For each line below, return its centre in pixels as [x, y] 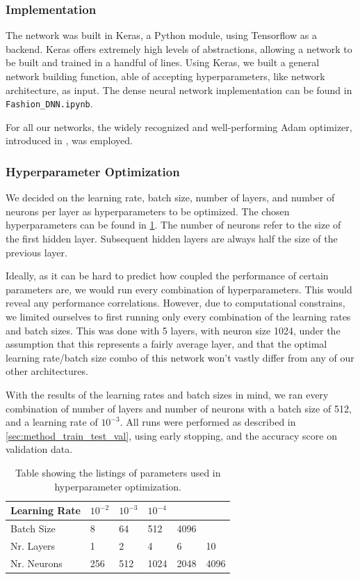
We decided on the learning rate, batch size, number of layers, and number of [170, 198]
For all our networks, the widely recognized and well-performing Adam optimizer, [179, 126]
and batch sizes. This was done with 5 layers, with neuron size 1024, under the [173, 330]
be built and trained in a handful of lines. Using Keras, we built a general [163, 62]
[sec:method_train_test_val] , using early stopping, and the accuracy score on [171, 435]
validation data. [39, 449]
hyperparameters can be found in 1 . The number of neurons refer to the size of [173, 225]
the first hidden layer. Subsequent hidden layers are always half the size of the [172, 239]
